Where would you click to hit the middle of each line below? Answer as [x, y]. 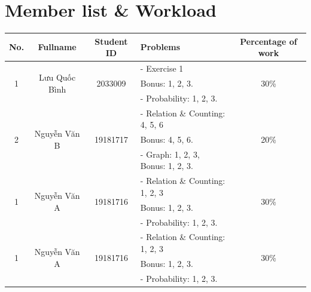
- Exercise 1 [162, 68]
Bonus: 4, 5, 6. [167, 139]
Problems [160, 47]
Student [111, 41]
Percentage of [269, 41]
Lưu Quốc [57, 77]
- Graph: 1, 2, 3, [170, 154]
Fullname [57, 47]
